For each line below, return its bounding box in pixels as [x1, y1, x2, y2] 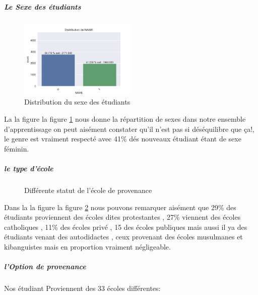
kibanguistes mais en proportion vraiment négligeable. [4, 241, 171, 252]
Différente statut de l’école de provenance [24, 185, 152, 195]
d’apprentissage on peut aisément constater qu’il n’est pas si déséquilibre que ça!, [4, 123, 254, 134]
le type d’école [4, 163, 53, 174]
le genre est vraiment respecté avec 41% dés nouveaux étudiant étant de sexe [4, 133, 241, 144]
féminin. [4, 143, 29, 154]
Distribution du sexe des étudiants [24, 96, 131, 107]
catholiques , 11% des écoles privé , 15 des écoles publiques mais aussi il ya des [4, 221, 247, 232]
